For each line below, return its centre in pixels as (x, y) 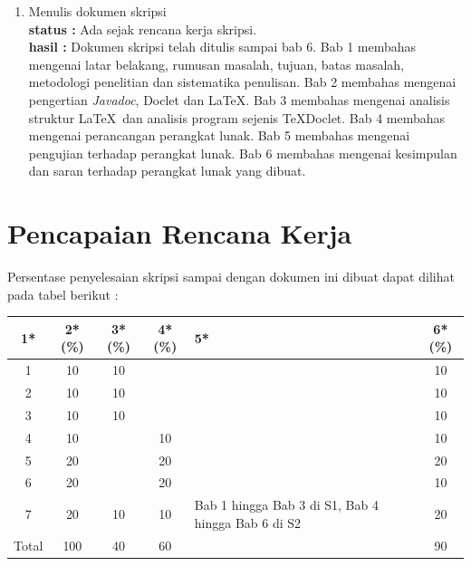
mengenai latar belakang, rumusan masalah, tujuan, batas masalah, (216, 64)
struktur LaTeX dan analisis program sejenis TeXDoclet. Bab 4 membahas (237, 117)
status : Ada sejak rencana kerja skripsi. (143, 29)
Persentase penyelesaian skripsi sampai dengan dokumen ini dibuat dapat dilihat (231, 277)
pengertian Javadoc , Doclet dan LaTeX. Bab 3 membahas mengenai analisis (239, 99)
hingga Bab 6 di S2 (248, 522)
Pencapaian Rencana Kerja (180, 233)
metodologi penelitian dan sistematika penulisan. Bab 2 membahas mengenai (242, 82)
